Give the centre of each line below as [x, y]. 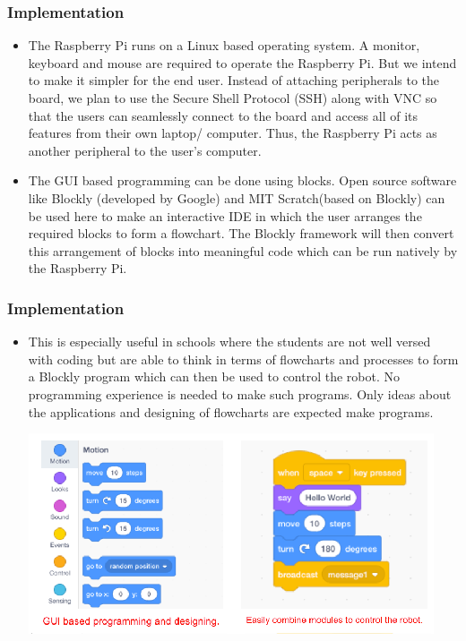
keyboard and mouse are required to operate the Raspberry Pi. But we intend [242, 62]
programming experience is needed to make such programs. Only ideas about [240, 393]
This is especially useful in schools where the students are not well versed [229, 342]
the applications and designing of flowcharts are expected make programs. [231, 411]
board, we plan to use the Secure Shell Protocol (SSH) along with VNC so [233, 98]
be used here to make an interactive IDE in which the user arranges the [225, 215]
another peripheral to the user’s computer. [145, 150]
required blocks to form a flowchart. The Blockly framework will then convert [241, 233]
